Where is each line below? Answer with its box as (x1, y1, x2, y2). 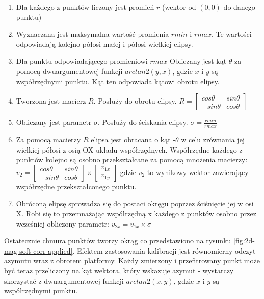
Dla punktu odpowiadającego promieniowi (16, 56, 148, 66)
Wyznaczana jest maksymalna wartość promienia (16, 29, 169, 39)
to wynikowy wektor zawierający (147, 166, 249, 177)
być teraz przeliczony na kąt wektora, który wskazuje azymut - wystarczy (4, 265, 234, 276)
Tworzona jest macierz (16, 95, 86, 106)
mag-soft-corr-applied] (4, 245, 73, 256)
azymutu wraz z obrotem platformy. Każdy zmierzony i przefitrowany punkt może (4, 255, 260, 266)
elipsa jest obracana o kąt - (91, 134, 176, 144)
